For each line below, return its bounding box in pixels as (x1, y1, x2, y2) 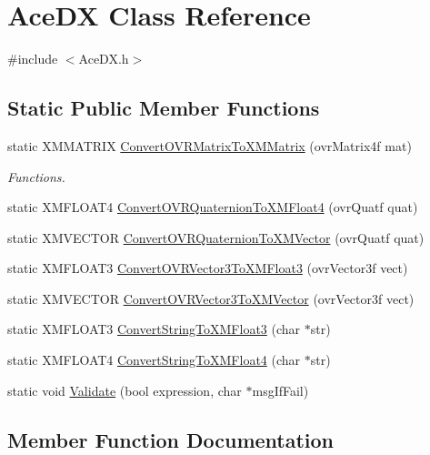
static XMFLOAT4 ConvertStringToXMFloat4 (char (7, 350, 301, 369)
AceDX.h (78, 49, 129, 68)
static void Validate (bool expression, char (7, 380, 242, 399)
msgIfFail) (252, 380, 309, 399)
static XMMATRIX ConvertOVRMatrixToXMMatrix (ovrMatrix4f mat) (7, 136, 412, 155)
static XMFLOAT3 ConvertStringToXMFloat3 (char (7, 319, 301, 339)
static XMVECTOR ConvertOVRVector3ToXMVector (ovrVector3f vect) (7, 288, 415, 308)
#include (7, 49, 58, 68)
